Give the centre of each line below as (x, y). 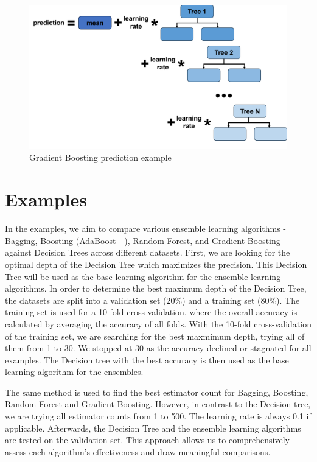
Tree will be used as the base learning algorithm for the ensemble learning (143, 276)
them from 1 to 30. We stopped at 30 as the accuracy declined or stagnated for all (158, 348)
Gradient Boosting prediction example (100, 157)
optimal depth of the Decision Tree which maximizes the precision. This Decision (156, 264)
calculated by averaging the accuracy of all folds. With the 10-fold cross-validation (158, 324)
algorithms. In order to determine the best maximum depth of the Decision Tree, (156, 288)
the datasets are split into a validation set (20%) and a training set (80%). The (152, 300)
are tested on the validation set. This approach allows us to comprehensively (147, 440)
